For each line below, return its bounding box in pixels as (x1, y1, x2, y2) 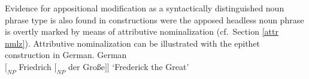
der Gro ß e (68, 60, 105, 72)
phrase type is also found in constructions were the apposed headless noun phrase (5, 13, 304, 26)
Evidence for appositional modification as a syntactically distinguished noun (5, 2, 284, 14)
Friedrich (19, 60, 51, 72)
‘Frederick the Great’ (112, 60, 189, 72)
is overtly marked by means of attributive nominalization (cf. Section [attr (5, 25, 278, 38)
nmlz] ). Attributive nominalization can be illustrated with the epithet (5, 37, 260, 49)
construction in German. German (5, 48, 127, 61)
